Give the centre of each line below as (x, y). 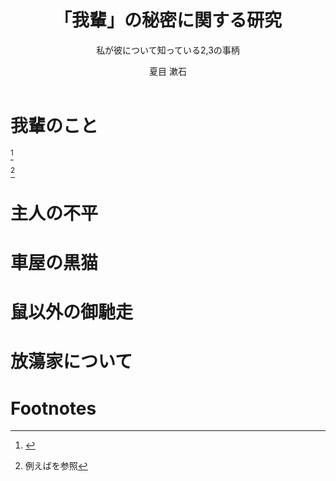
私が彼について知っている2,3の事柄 (168, 50)
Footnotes (53, 408)
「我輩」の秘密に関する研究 (167, 20)
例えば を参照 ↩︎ (56, 466)
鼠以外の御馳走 (72, 312)
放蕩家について (71, 362)
